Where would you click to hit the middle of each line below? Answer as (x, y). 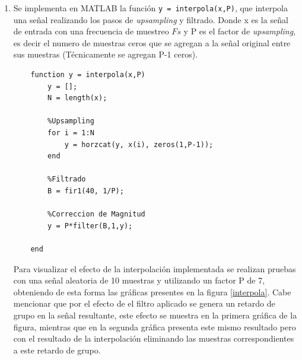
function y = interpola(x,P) (88, 75)
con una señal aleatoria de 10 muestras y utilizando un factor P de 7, (139, 280)
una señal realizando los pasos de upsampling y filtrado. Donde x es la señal (151, 19)
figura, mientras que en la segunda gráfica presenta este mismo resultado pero (155, 326)
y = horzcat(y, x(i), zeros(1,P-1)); (139, 144)
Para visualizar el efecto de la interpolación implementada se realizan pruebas (155, 268)
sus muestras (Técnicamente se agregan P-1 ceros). (106, 54)
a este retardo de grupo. (57, 350)
